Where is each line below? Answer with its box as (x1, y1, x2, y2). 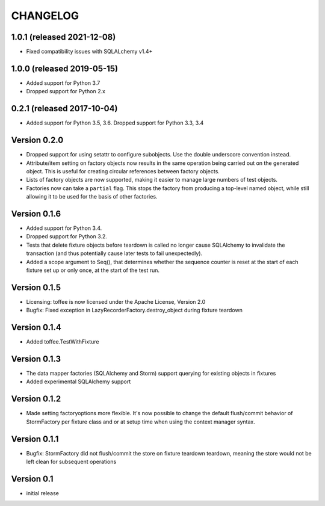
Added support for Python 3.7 (26, 79, 101, 87)
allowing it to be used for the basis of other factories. (26, 193, 158, 200)
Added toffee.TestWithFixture (26, 338, 99, 345)
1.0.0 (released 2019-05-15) (11, 63, 119, 73)
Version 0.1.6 (11, 208, 61, 219)
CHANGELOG (11, 9, 79, 22)
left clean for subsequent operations (26, 458, 117, 466)
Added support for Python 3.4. (26, 224, 102, 232)
